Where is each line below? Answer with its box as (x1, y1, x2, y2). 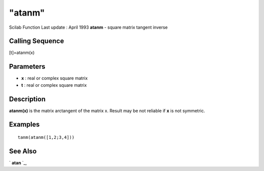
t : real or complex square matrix (21, 82, 87, 88)
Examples (9, 120, 40, 129)
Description (9, 95, 46, 103)
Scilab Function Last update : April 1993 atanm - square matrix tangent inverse (9, 24, 168, 30)
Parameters (9, 62, 45, 71)
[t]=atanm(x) (9, 50, 35, 56)
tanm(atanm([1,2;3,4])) (18, 134, 75, 140)
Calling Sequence (9, 37, 65, 45)
